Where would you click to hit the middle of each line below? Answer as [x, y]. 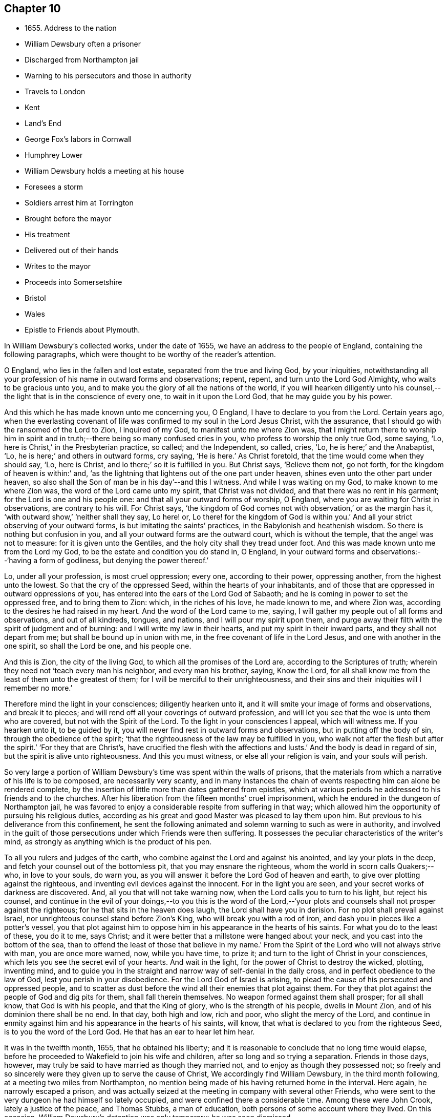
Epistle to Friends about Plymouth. [82, 330]
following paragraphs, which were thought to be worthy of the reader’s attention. [140, 355]
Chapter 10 [33, 8]
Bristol [35, 298]
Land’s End [43, 123]
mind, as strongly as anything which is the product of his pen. [108, 842]
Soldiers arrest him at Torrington [79, 203]
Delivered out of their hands [72, 251]
